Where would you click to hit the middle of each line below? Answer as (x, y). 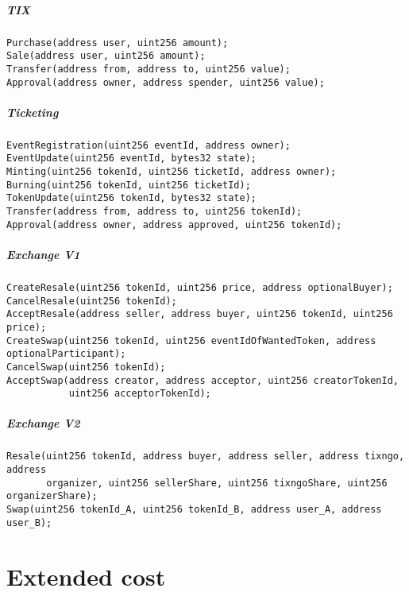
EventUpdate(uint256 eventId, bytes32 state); (131, 159)
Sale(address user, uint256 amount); (106, 56)
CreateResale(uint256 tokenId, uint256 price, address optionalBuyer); (200, 287)
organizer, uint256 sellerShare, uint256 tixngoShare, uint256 (217, 483)
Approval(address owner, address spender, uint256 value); (166, 82)
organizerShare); (52, 496)
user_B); (29, 522)
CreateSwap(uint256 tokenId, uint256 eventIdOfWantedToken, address (191, 340)
